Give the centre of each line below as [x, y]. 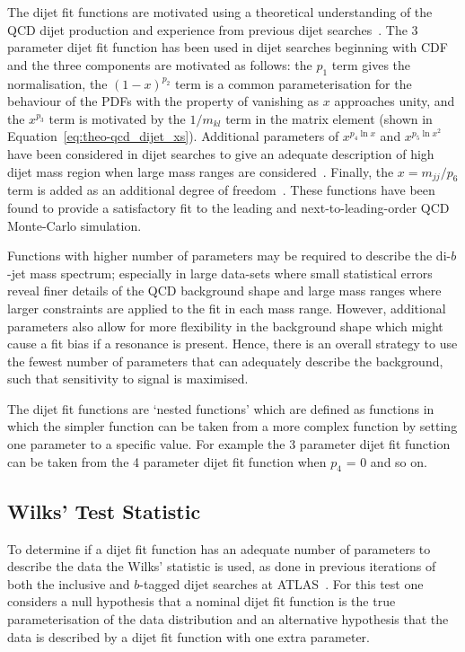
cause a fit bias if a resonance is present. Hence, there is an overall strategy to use [232, 344]
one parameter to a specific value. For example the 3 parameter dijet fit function [229, 444]
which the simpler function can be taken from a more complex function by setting [232, 426]
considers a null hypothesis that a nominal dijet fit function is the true [202, 601]
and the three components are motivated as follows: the [160, 64]
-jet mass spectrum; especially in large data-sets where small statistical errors [220, 273]
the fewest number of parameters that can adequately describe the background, [225, 361]
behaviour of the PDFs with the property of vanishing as [163, 101]
